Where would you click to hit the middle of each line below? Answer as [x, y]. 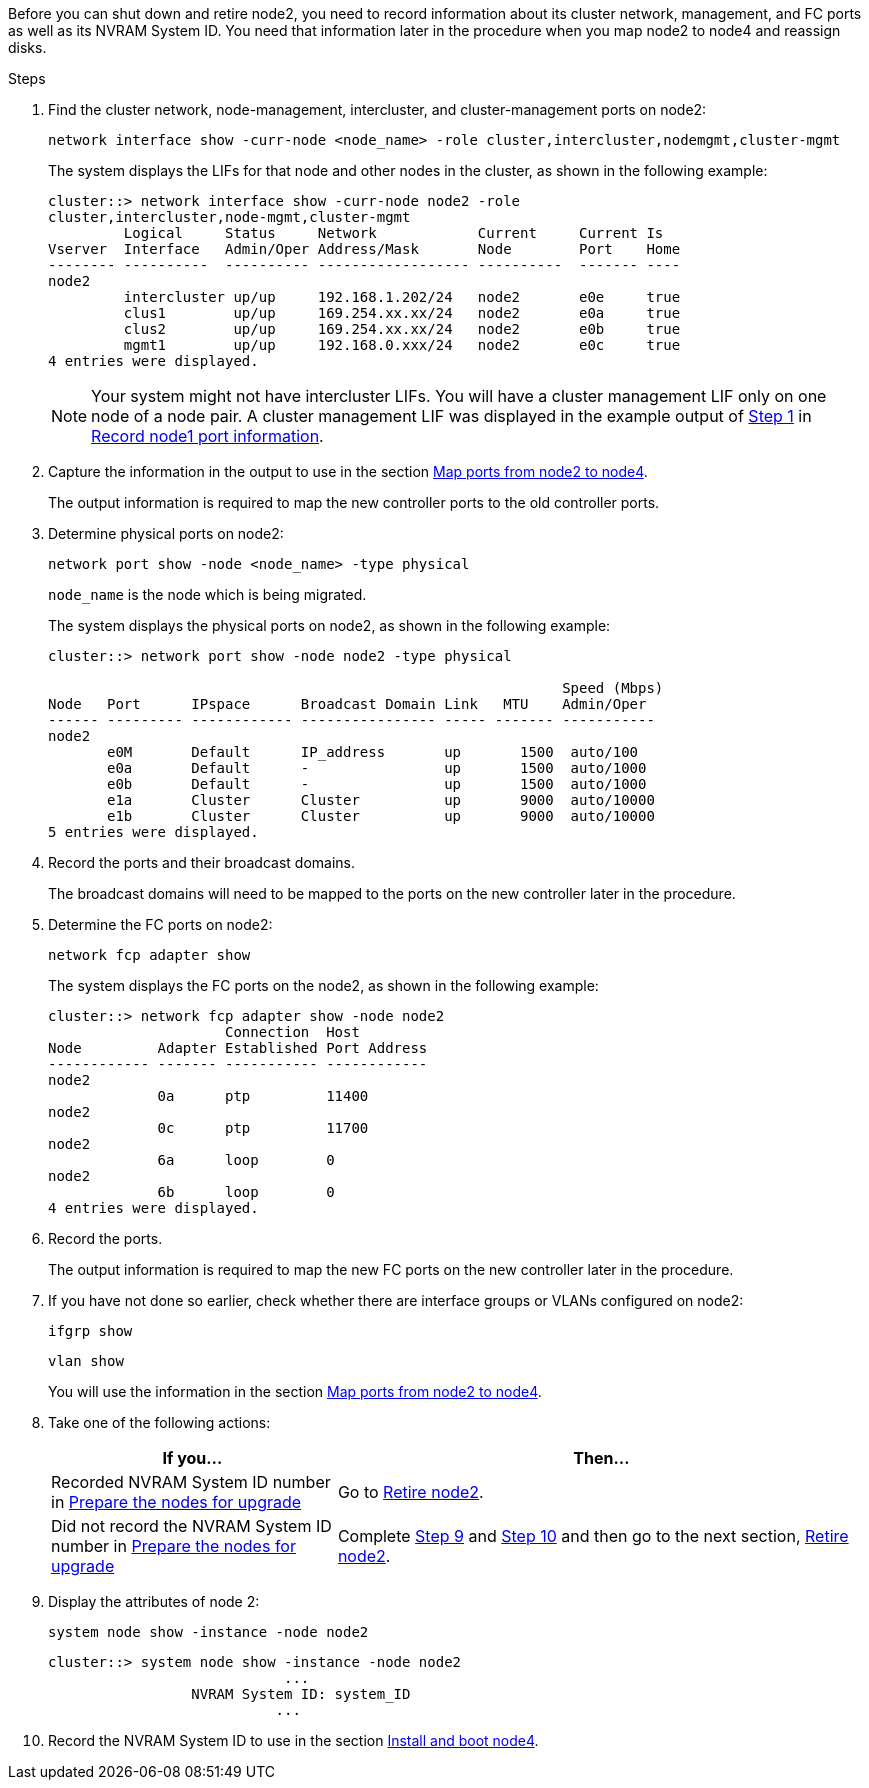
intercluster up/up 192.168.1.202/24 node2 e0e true [402, 297]
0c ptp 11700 [263, 1128]
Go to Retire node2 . [410, 1492]
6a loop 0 [246, 1160]
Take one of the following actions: [159, 1422]
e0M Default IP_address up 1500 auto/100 [373, 752]
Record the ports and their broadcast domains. [202, 862]
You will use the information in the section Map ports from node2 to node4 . [295, 1391]
